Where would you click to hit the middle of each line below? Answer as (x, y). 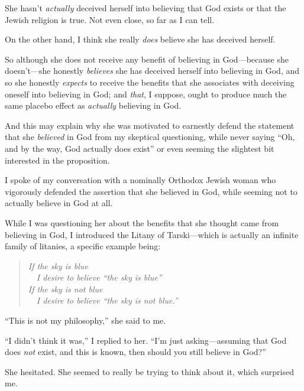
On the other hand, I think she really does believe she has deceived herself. (140, 39)
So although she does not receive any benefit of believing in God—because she (147, 59)
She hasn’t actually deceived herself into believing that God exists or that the (145, 8)
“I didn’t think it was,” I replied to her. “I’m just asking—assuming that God (146, 340)
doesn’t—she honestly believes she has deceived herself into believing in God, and (152, 71)
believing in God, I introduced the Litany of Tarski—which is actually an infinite (152, 234)
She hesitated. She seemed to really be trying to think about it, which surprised (149, 371)
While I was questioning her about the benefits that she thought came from (142, 222)
